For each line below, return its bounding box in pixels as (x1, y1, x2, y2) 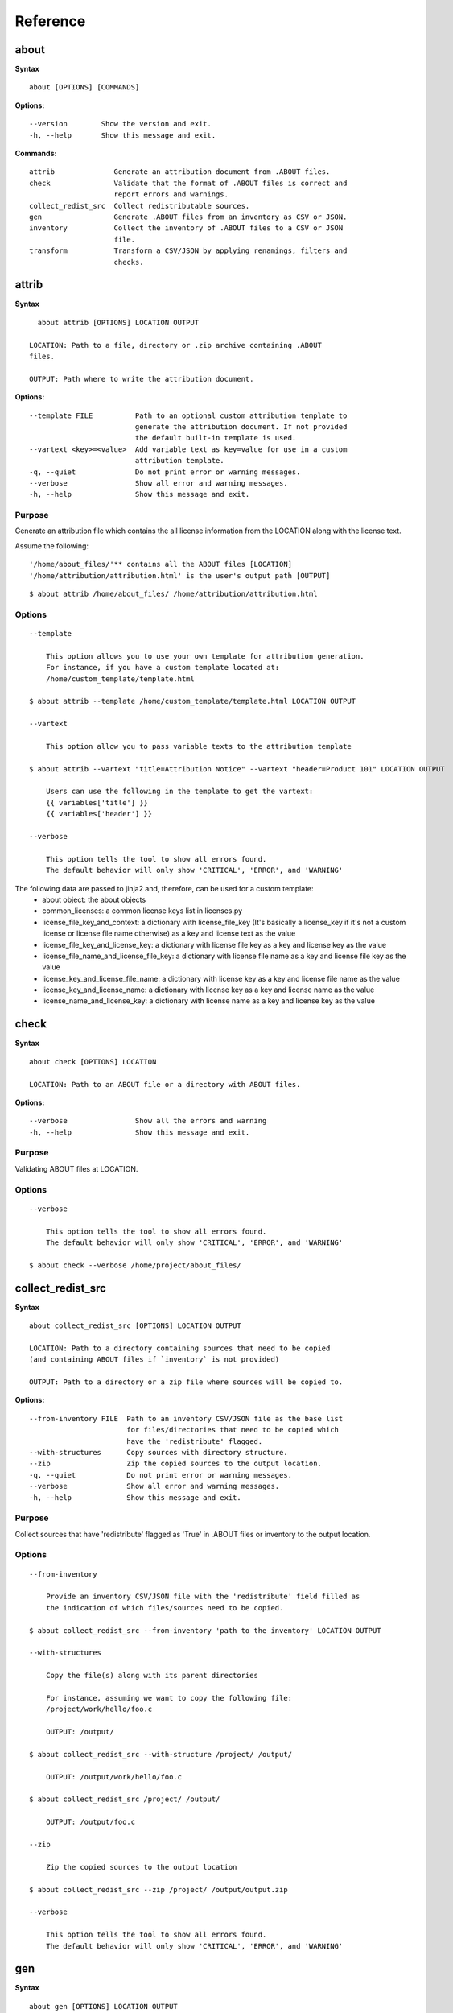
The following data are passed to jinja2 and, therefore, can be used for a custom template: (14, 883, 314, 893)
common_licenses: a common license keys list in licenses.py (42, 906, 243, 916)
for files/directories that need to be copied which (126, 1425, 340, 1435)
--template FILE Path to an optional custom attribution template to (29, 411, 348, 420)
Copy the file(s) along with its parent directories (45, 1671, 259, 1680)
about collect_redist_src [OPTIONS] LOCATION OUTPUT (29, 1321, 241, 1330)
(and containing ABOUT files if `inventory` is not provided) (29, 1355, 280, 1364)
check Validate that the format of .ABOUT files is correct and (29, 178, 348, 188)
